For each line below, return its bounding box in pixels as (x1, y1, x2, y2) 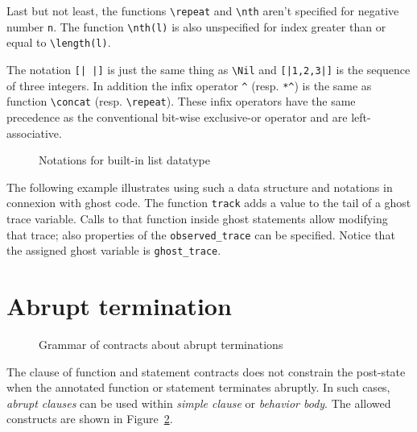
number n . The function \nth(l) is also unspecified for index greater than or (6, 18, 386, 35)
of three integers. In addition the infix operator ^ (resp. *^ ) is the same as (6, 77, 372, 93)
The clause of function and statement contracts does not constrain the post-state (6, 363, 406, 380)
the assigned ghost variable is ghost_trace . (6, 242, 221, 259)
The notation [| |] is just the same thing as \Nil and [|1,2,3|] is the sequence (6, 60, 411, 77)
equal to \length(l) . (6, 34, 111, 51)
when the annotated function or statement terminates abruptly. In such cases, (6, 379, 390, 396)
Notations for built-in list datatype (39, 152, 210, 168)
